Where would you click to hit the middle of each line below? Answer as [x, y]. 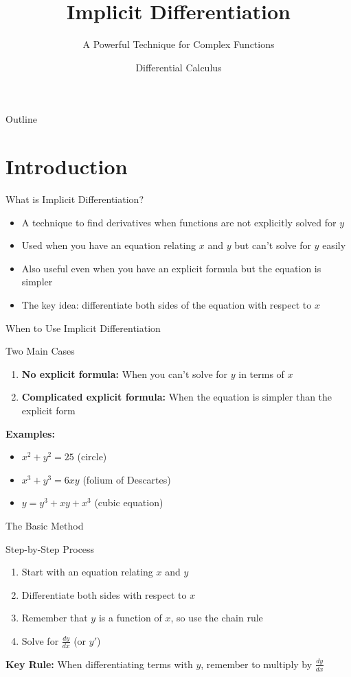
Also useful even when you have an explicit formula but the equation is [171, 268]
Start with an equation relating [87, 572]
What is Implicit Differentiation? [75, 199]
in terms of [261, 373]
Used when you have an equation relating [109, 245]
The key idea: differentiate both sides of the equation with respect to [167, 305]
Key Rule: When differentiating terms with [99, 664]
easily [334, 245]
